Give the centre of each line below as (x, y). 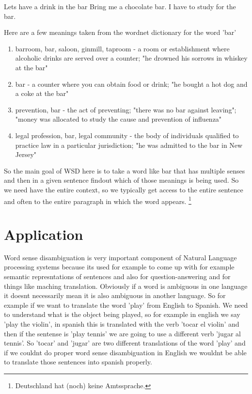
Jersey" (26, 154)
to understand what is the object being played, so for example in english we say (122, 314)
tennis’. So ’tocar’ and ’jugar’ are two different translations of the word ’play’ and (125, 343)
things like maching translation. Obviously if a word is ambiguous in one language (126, 286)
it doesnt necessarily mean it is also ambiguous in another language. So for (115, 295)
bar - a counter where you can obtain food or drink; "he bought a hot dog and (131, 84)
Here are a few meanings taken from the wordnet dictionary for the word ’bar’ (120, 32)
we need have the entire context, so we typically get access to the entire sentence (124, 189)
